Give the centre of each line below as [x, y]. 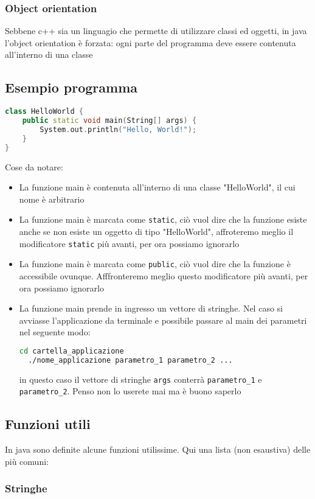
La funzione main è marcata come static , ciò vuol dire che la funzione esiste [163, 219]
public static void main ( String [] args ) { [109, 121]
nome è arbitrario [52, 199]
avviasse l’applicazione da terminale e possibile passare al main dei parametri [163, 320]
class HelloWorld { [44, 112]
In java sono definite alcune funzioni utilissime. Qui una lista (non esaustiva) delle [158, 449]
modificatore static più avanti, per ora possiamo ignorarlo [129, 243]
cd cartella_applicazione [71, 351]
